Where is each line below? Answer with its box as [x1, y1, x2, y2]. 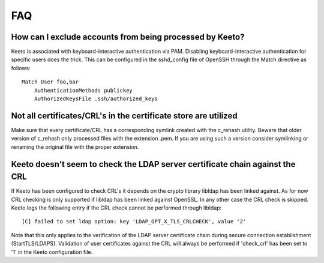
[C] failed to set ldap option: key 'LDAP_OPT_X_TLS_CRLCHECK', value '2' [22, 218, 247, 225]
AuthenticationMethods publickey [34, 87, 133, 94]
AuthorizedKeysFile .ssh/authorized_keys [34, 95, 158, 102]
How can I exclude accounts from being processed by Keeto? [11, 32, 245, 42]
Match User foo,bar [22, 79, 79, 85]
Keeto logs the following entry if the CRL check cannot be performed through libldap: [11, 204, 222, 211]
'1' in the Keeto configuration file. [11, 248, 93, 255]
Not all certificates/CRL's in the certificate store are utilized [11, 110, 238, 121]
